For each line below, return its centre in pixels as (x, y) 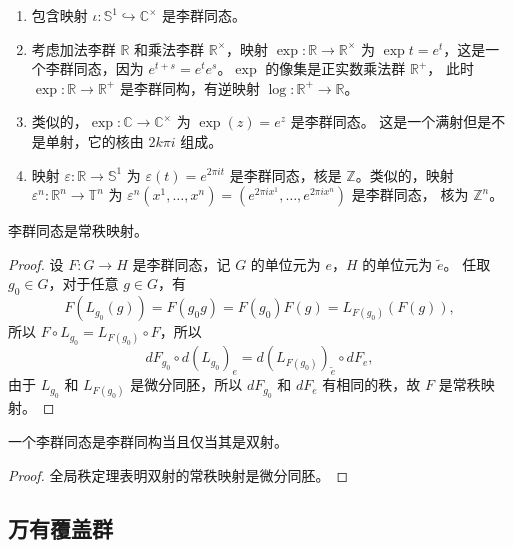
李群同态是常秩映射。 (78, 230)
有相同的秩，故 (371, 384)
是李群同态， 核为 (410, 194)
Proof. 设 (36, 263)
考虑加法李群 (73, 48)
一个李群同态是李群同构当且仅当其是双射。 (148, 440)
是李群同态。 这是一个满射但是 (391, 121)
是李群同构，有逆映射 (189, 87)
